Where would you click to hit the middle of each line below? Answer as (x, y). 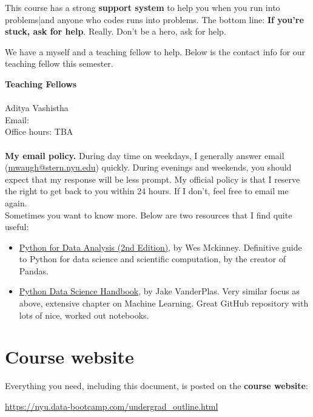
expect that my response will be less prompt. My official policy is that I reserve (153, 179)
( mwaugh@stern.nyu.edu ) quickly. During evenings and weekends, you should (148, 167)
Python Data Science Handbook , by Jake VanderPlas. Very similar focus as (159, 291)
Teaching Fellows (41, 83)
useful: (17, 227)
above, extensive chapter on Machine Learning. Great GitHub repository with (164, 303)
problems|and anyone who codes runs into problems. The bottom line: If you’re (154, 19)
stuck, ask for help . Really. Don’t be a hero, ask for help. (116, 31)
